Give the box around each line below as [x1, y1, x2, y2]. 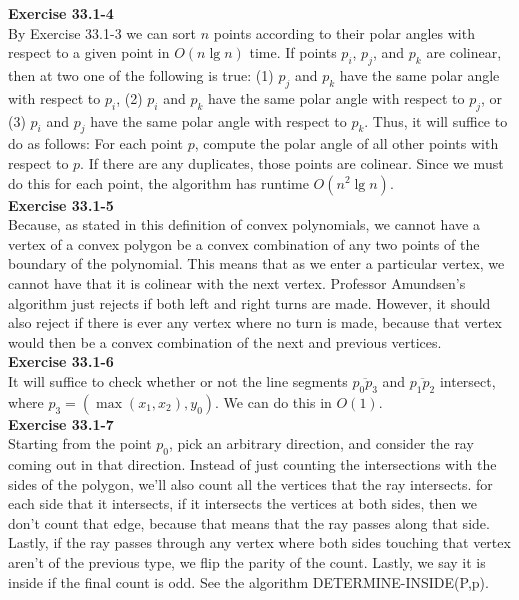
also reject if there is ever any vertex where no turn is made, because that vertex [8, 312, 503, 333]
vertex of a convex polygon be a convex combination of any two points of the [8, 233, 480, 254]
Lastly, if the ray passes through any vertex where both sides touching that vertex [8, 532, 511, 553]
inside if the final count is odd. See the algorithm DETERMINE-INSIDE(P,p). [8, 571, 489, 592]
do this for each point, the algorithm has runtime [8, 172, 309, 193]
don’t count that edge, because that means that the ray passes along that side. [8, 512, 490, 533]
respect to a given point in [8, 42, 170, 63]
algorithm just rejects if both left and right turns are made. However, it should [8, 292, 491, 313]
